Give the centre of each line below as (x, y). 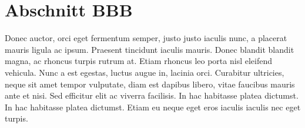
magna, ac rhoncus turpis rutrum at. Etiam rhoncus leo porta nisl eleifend (138, 61)
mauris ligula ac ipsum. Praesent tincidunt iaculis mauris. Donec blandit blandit (150, 49)
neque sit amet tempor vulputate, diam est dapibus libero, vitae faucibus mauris (150, 84)
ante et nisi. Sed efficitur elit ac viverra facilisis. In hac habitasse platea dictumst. (152, 95)
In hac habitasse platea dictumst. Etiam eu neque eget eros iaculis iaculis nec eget (153, 107)
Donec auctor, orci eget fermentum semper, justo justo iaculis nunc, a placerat (146, 38)
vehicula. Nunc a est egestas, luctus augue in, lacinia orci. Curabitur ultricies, (145, 72)
